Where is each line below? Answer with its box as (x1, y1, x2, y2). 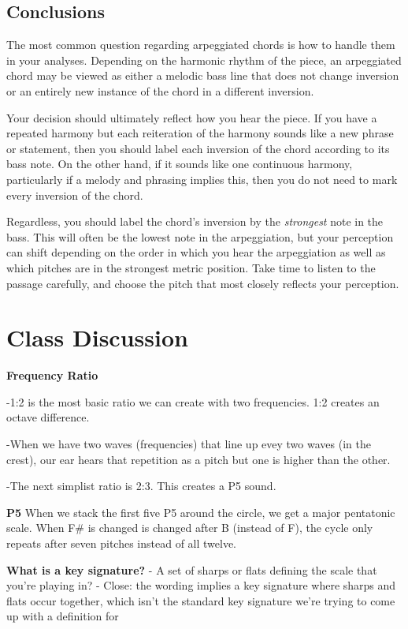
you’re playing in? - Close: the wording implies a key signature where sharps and (6, 577, 396, 593)
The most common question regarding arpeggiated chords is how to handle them (6, 36, 395, 53)
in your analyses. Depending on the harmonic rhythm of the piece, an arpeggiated (6, 51, 402, 68)
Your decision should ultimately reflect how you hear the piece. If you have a (6, 109, 377, 125)
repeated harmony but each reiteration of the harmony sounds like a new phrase (6, 125, 394, 141)
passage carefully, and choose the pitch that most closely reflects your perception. (6, 275, 399, 291)
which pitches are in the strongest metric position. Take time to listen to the (6, 259, 376, 275)
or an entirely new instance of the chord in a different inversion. (6, 82, 314, 99)
